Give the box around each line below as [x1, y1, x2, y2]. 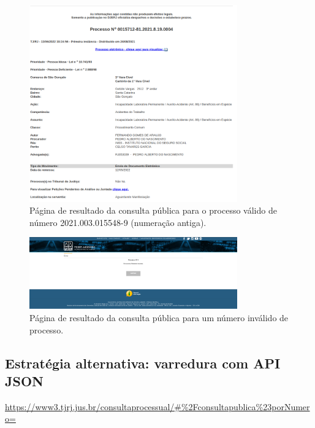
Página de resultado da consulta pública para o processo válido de [29, 204, 277, 217]
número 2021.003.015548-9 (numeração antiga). [29, 216, 207, 228]
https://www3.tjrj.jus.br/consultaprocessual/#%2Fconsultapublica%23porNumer [5, 400, 310, 413]
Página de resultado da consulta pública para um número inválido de [29, 311, 289, 324]
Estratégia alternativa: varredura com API [5, 353, 281, 372]
